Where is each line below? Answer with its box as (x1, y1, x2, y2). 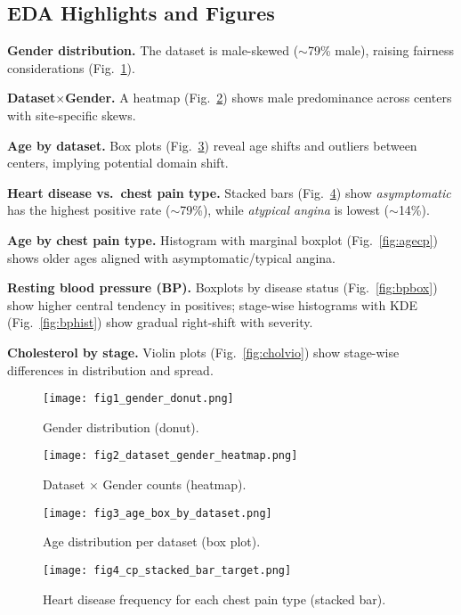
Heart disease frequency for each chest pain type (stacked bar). (43, 589, 386, 608)
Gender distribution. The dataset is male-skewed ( (7, 41, 299, 60)
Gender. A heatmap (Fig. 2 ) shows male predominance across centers (65, 88, 452, 107)
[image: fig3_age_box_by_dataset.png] (43, 506, 272, 520)
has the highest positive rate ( (7, 201, 171, 219)
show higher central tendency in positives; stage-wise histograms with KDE (7, 295, 418, 314)
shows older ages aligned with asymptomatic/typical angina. (7, 248, 336, 266)
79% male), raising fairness (307, 41, 454, 60)
